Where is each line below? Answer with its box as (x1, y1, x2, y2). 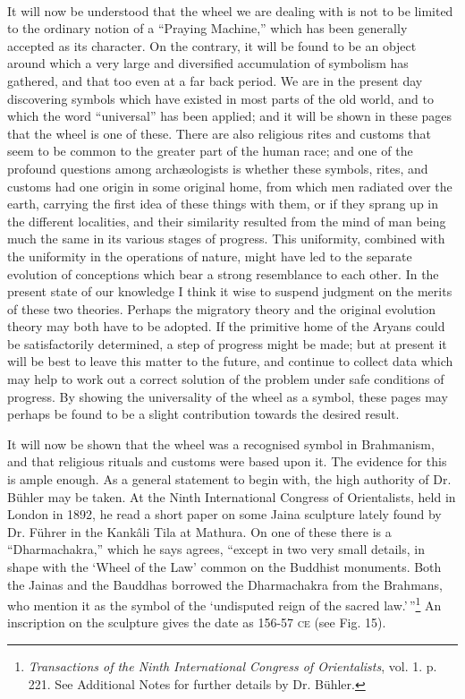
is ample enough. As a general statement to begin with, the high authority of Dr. (7, 470, 452, 489)
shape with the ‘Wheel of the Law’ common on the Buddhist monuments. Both (7, 558, 442, 575)
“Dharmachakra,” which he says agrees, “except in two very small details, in (7, 540, 425, 558)
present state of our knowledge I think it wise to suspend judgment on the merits (7, 282, 452, 301)
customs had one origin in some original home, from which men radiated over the (7, 176, 452, 195)
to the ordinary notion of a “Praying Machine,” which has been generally (7, 19, 408, 38)
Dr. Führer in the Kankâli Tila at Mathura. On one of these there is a (7, 522, 392, 541)
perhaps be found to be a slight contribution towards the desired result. (7, 405, 400, 423)
